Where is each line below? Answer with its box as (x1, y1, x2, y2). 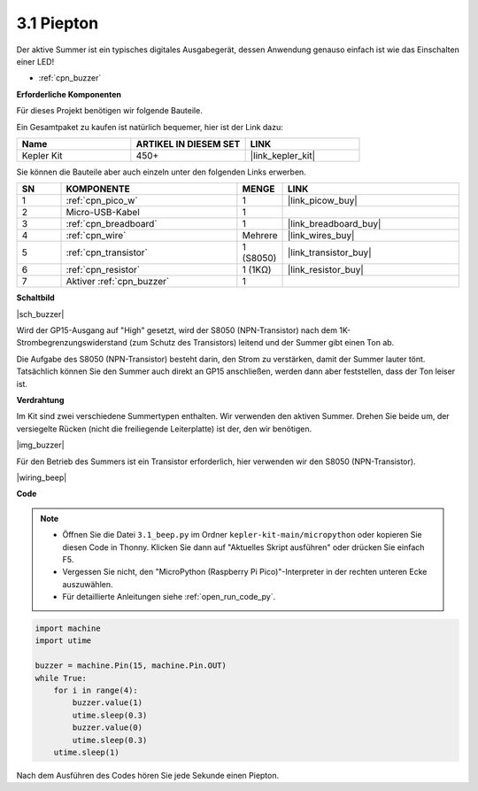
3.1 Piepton (16, 13, 99, 33)
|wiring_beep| (16, 472, 67, 483)
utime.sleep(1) (53, 747, 119, 757)
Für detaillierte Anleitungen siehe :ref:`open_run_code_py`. (62, 592, 276, 602)
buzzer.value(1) (72, 698, 143, 708)
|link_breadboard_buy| (287, 218, 382, 230)
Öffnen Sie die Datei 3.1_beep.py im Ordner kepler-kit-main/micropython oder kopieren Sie (62, 530, 422, 540)
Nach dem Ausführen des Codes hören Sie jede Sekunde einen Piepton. (16, 770, 280, 780)
